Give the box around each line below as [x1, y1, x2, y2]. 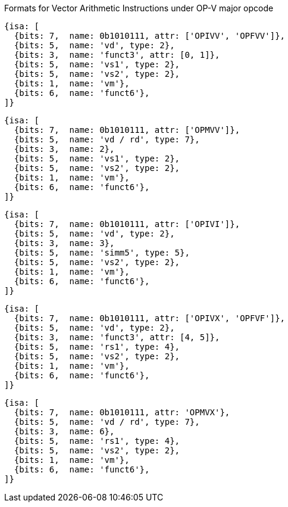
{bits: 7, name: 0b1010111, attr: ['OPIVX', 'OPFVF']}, [14, 313, 286, 323]
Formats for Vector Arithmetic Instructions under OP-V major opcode [4, 3, 274, 13]
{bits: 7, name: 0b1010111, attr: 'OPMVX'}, [14, 408, 230, 417]
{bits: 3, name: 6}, [14, 427, 115, 436]
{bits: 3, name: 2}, [14, 144, 115, 154]
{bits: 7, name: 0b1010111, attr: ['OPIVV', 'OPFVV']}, [14, 31, 286, 41]
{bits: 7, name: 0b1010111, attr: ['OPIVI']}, [14, 219, 240, 229]
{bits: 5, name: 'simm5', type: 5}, [14, 248, 190, 257]
